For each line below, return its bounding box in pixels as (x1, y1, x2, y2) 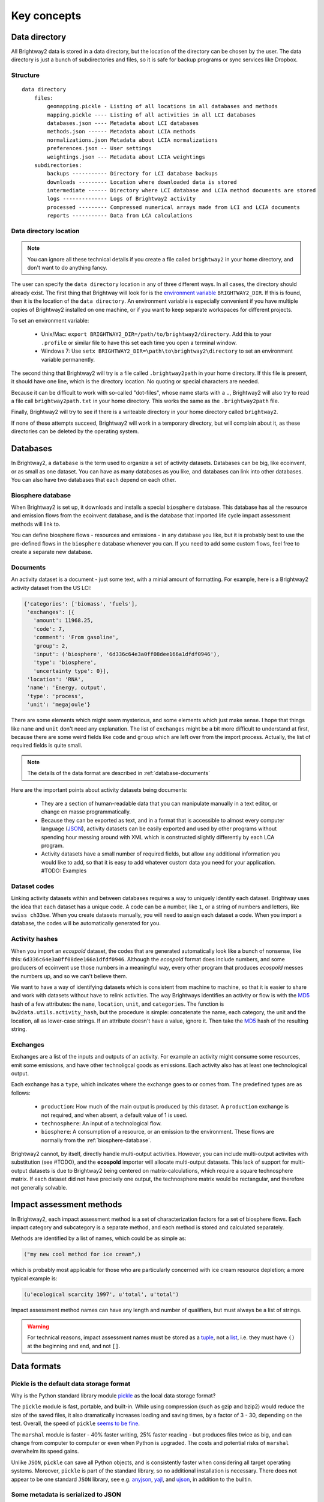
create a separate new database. (11, 549, 93, 556)
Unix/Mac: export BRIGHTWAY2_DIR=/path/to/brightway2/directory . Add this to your (41, 330, 272, 338)
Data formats (11, 1361, 61, 1371)
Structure (11, 71, 40, 79)
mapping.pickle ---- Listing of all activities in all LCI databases (47, 111, 256, 118)
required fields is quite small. (11, 742, 83, 749)
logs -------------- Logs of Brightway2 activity (47, 195, 196, 202)
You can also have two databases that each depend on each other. (11, 476, 176, 483)
